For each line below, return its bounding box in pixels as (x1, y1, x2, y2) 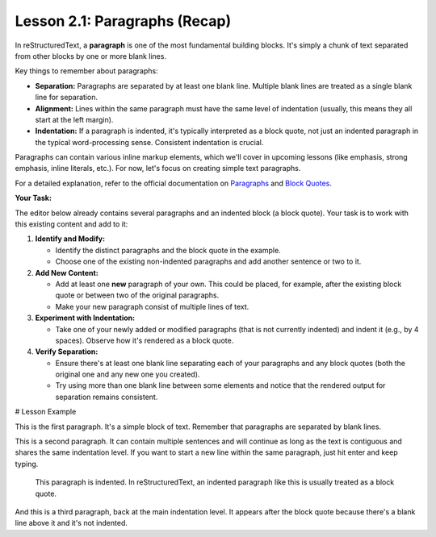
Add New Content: (35, 268, 99, 277)
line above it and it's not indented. (15, 518, 128, 528)
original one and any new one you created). (55, 369, 200, 379)
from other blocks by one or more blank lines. (15, 51, 167, 60)
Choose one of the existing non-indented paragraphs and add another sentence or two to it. (55, 256, 362, 266)
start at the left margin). (35, 114, 114, 124)
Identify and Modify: (35, 234, 105, 244)
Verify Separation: (35, 347, 99, 356)
